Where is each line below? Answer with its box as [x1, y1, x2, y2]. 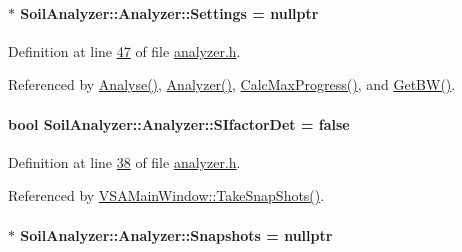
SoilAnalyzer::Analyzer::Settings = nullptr [20, 2, 319, 23]
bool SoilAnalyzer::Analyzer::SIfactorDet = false [8, 113, 350, 134]
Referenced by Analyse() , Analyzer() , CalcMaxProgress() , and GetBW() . [8, 74, 456, 95]
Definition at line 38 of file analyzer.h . [8, 151, 241, 172]
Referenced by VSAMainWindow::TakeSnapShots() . [8, 185, 325, 206]
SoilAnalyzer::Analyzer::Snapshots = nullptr [20, 224, 333, 245]
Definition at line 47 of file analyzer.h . [8, 40, 241, 61]
